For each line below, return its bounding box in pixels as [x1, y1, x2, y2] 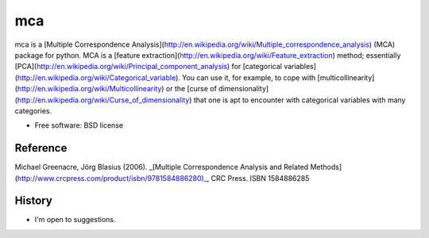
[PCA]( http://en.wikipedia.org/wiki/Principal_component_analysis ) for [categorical [14, 62, 282, 71]
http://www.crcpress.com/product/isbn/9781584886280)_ [17, 173, 208, 182]
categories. [14, 106, 52, 115]
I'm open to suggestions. [34, 215, 116, 225]
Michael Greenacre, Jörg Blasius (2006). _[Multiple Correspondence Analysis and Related [14, 163, 309, 172]
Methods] [310, 163, 342, 172]
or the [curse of [165, 84, 218, 94]
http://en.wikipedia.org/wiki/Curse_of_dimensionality [17, 95, 190, 105]
